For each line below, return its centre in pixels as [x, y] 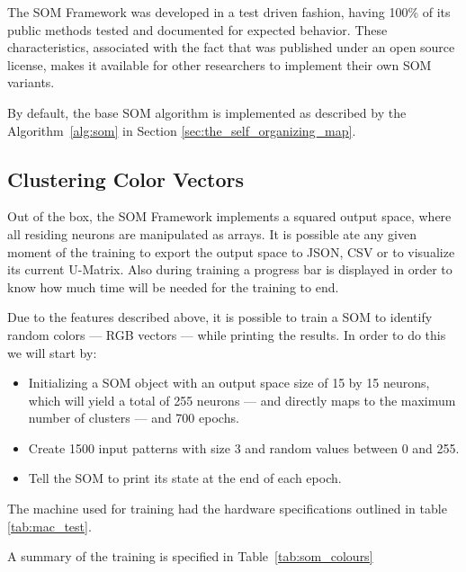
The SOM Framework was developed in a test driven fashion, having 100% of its [229, 12]
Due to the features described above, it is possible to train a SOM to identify [220, 317]
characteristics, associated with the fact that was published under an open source [231, 47]
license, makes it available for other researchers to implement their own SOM [220, 64]
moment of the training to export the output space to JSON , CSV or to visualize [231, 251]
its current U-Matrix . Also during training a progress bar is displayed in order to [230, 269]
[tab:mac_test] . [49, 526]
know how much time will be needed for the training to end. [173, 286]
